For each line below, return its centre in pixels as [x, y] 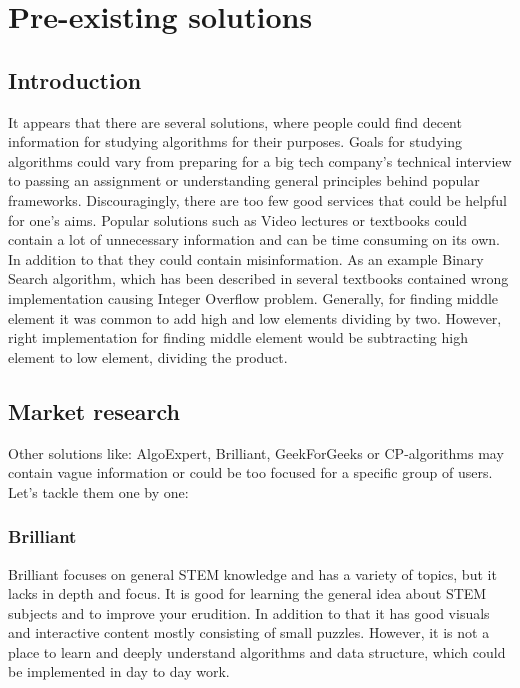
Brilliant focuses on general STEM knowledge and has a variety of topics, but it [252, 573]
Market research [94, 410]
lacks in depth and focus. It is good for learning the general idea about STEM [247, 593]
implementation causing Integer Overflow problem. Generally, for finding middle [253, 297]
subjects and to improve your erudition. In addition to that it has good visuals [249, 612]
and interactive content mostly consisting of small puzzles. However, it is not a [249, 632]
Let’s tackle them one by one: [98, 491]
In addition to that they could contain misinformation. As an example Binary [246, 258]
